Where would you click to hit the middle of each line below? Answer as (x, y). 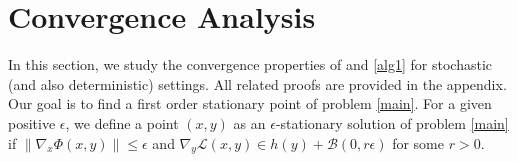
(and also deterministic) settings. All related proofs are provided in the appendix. (257, 83)
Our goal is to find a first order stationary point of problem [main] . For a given (250, 103)
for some (418, 142)
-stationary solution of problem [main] (392, 122)
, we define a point (122, 122)
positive (32, 122)
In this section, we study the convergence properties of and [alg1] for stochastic (250, 64)
